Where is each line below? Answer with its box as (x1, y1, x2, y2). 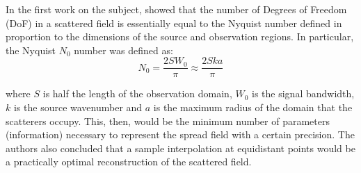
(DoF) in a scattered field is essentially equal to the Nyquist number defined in (6, 15, 342, 30)
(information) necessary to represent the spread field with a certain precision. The (6, 127, 355, 142)
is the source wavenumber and (13, 100, 143, 115)
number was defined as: (74, 42, 173, 57)
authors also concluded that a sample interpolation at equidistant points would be (6, 140, 355, 155)
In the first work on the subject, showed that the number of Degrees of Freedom (6, 2, 347, 16)
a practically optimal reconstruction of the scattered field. (6, 154, 252, 169)
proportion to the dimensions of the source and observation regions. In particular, (6, 29, 354, 44)
